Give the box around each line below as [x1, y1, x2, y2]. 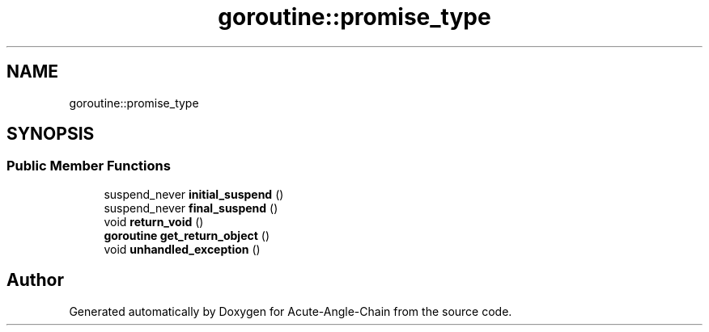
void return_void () [104, 214, 204, 229]
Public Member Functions [6, 158, 171, 174]
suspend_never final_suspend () [104, 200, 278, 215]
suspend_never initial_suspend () [104, 187, 284, 201]
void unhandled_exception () [104, 242, 261, 256]
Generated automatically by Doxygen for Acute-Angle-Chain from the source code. [69, 304, 512, 318]
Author [6, 270, 64, 291]
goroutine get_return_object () [104, 228, 270, 242]
